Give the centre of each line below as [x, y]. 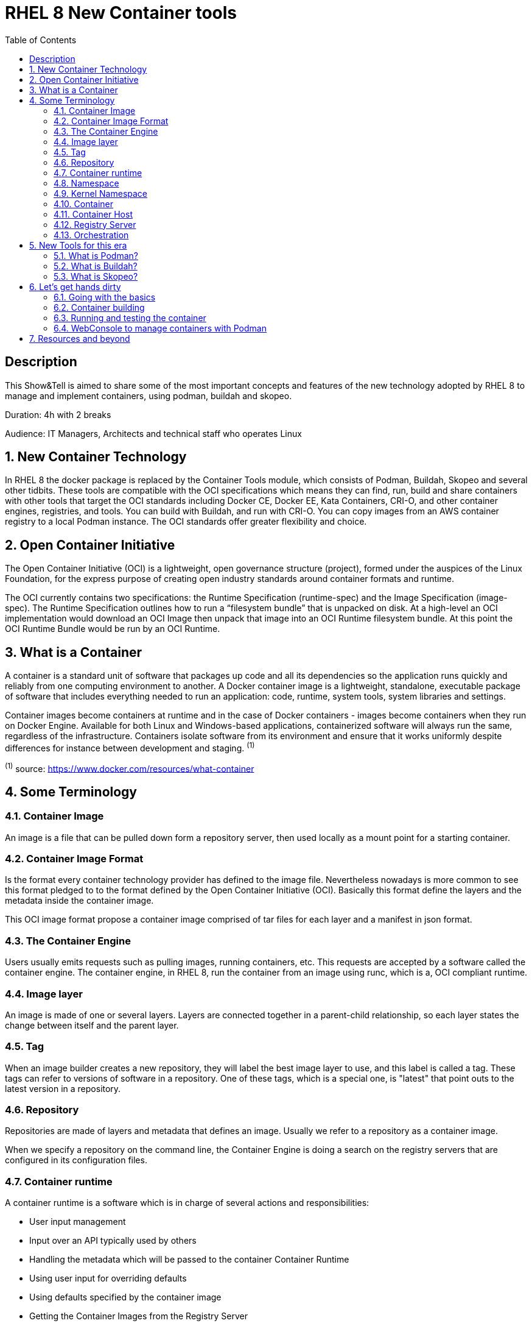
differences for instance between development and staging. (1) [130, 747]
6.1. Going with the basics [105, 297]
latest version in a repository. [63, 1088]
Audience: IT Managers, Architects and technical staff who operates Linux [153, 433]
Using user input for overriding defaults [108, 1278]
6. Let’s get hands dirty [75, 286]
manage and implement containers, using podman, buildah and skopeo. [149, 395]
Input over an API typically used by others [113, 1241]
